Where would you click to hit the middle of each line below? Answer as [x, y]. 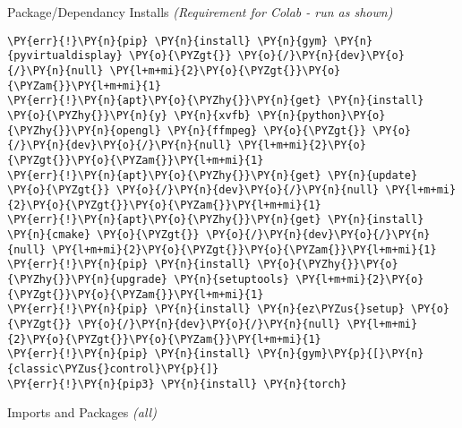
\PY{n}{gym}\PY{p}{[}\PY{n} [341, 354]
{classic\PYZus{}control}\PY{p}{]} [113, 369]
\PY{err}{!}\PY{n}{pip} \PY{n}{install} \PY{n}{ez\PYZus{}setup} [206, 309]
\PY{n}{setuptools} [231, 280]
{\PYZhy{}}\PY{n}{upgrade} [87, 280]
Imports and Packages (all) [82, 412]
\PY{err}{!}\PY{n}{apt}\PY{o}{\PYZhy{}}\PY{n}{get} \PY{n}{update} [213, 175]
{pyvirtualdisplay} [65, 56]
